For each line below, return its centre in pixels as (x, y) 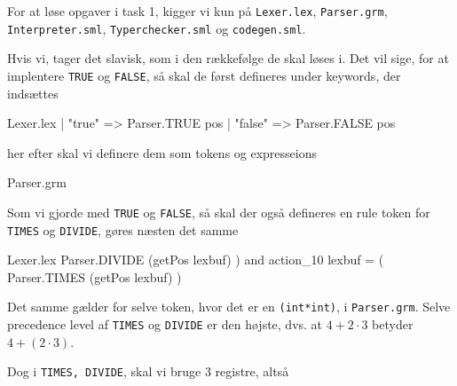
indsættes (33, 93)
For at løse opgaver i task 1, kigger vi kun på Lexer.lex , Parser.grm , (197, 11)
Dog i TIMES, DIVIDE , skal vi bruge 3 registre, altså (148, 371)
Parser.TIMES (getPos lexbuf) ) (95, 276)
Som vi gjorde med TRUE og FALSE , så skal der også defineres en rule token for (219, 212)
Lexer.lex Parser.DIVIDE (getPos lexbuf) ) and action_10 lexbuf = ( (196, 260)
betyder (393, 324)
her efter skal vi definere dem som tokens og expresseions (162, 152)
